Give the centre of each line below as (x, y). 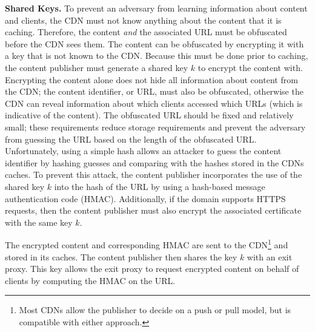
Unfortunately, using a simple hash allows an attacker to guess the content (143, 151)
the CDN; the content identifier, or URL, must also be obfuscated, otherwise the (154, 91)
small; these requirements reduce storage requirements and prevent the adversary (155, 127)
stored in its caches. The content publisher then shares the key (121, 256)
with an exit (270, 256)
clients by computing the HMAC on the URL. (90, 280)
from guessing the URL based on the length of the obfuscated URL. (131, 139)
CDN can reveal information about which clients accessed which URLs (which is (154, 103)
